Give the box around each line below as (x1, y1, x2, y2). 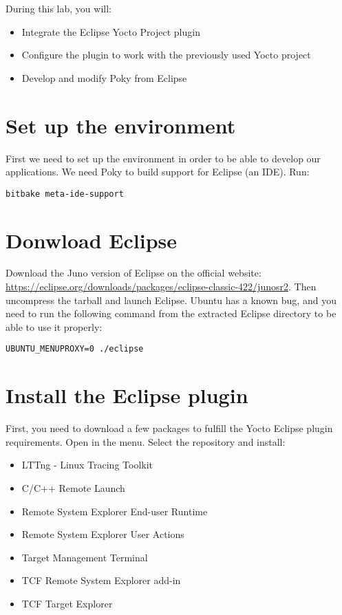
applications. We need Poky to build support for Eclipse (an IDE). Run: (6, 164, 310, 179)
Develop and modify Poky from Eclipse (21, 70, 187, 85)
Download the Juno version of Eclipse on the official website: (6, 266, 261, 280)
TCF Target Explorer (21, 596, 113, 610)
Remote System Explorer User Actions (21, 527, 184, 541)
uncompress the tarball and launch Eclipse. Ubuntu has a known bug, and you (6, 292, 336, 307)
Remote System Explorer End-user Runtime (21, 504, 208, 518)
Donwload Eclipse (6, 226, 178, 254)
